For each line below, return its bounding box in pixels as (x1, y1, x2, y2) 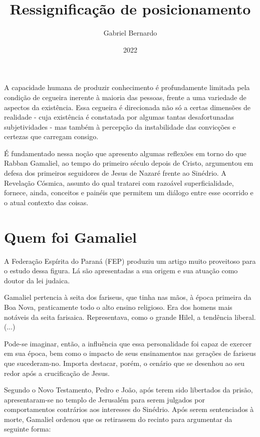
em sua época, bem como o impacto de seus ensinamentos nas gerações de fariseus (4, 348, 256, 358)
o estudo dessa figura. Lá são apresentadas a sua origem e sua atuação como (4, 265, 238, 276)
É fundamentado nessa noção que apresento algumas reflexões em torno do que (4, 148, 246, 158)
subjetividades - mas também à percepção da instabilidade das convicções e (4, 121, 236, 132)
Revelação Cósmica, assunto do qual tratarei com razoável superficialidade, (4, 177, 234, 188)
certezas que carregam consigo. (4, 131, 99, 142)
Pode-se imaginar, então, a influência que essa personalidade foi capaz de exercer (4, 338, 252, 348)
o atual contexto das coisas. (4, 197, 89, 207)
